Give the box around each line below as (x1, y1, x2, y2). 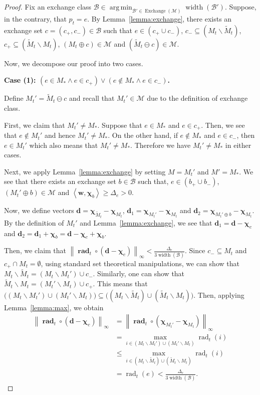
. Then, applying (193, 289, 244, 300)
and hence (44, 130, 76, 140)
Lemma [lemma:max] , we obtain (4, 302, 104, 312)
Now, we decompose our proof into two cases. (4, 58, 143, 68)
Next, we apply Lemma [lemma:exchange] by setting (4, 166, 166, 176)
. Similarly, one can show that (93, 268, 185, 279)
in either (225, 139, 251, 150)
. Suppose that (97, 119, 142, 130)
